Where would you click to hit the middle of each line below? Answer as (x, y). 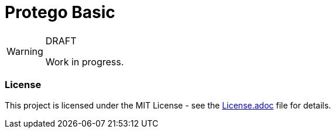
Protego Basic (60, 12)
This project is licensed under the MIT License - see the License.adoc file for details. (168, 105)
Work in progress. (85, 62)
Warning (25, 51)
